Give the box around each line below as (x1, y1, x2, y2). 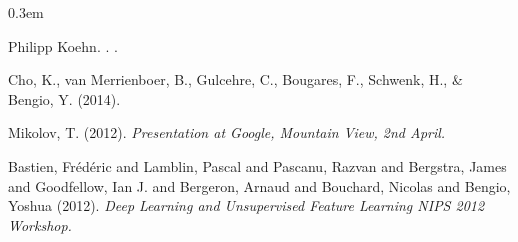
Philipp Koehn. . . (8, 35, 118, 56)
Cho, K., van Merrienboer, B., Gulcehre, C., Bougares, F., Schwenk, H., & (8, 69, 463, 90)
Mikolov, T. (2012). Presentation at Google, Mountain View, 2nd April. (8, 122, 446, 143)
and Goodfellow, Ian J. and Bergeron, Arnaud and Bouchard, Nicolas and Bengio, (8, 175, 511, 196)
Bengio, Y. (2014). (8, 88, 121, 109)
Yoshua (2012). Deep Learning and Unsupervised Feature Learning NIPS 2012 (8, 195, 485, 216)
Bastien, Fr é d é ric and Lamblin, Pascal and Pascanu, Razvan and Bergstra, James (8, 155, 507, 176)
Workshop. (8, 214, 72, 235)
